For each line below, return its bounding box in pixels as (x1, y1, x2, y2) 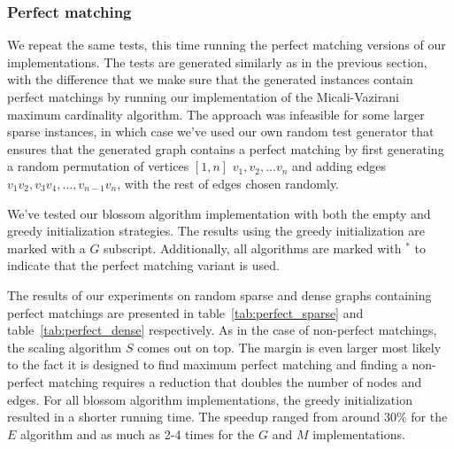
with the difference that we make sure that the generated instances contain (7, 70, 413, 89)
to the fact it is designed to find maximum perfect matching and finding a (7, 355, 408, 374)
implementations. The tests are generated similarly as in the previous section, (7, 52, 427, 71)
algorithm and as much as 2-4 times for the (20, 424, 255, 443)
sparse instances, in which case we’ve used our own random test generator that (7, 122, 435, 141)
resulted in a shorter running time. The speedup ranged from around (7, 407, 381, 426)
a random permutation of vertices (7, 157, 189, 175)
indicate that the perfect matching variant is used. (7, 256, 280, 275)
